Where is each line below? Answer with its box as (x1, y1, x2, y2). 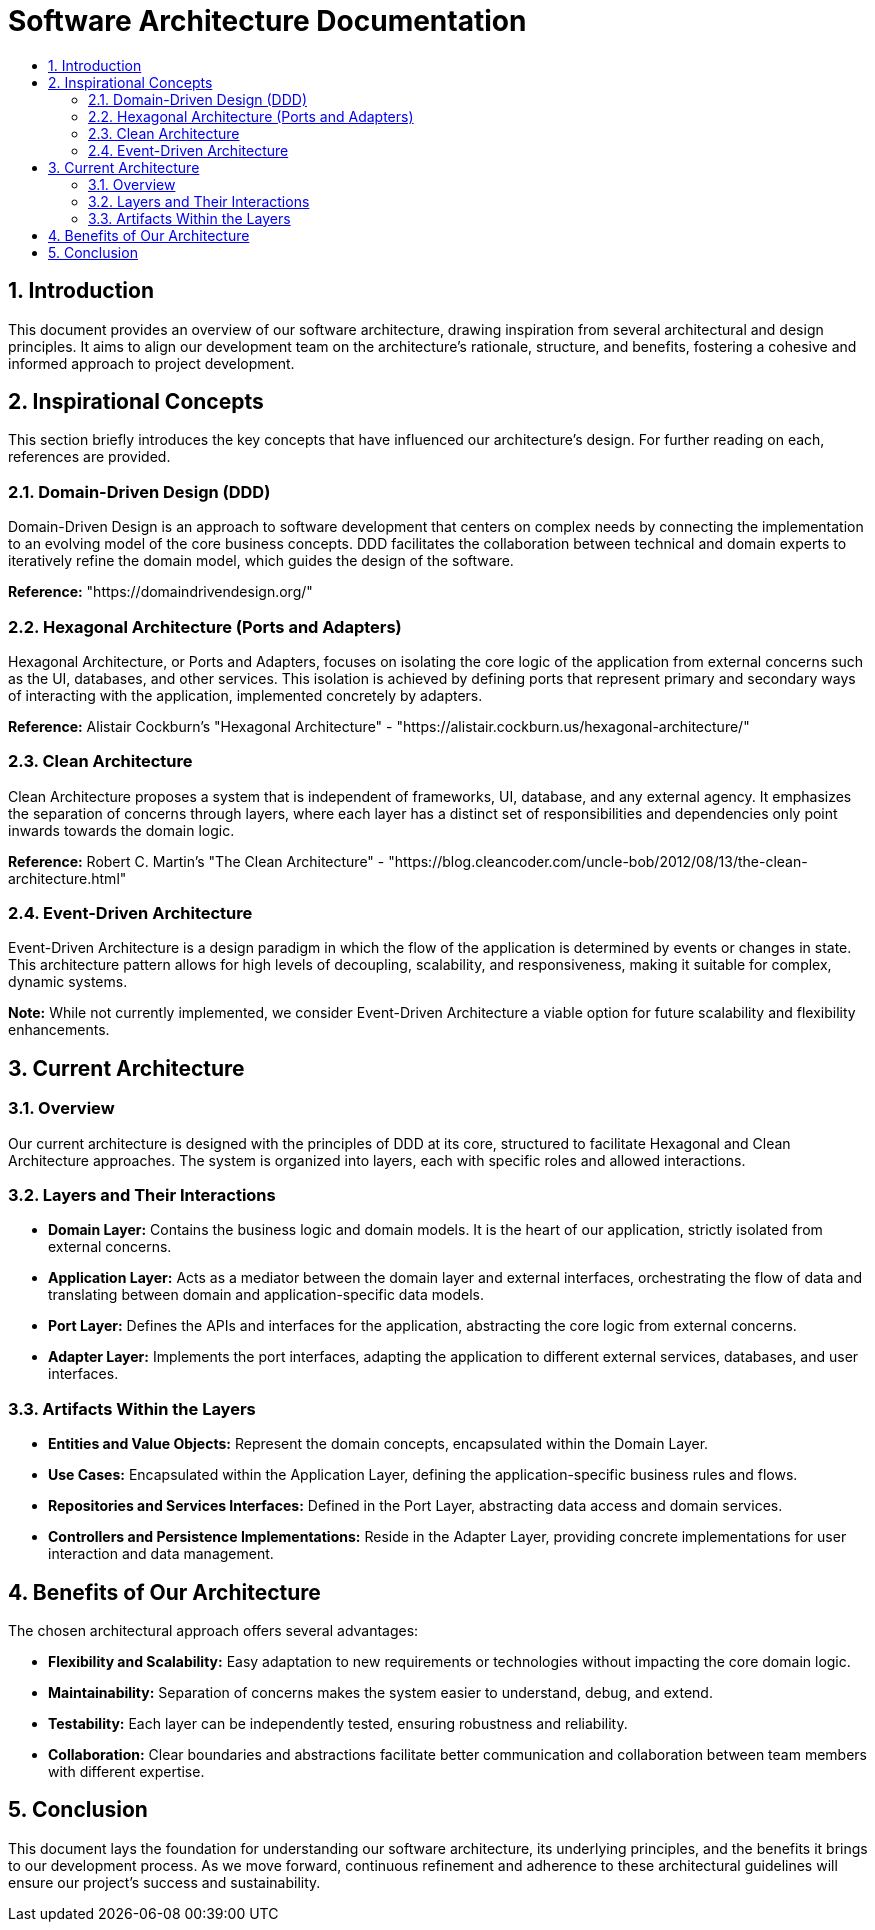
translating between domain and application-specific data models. (48, 1286, 484, 1304)
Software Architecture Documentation (8, 4, 527, 38)
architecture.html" (8, 869, 127, 887)
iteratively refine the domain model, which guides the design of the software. (8, 552, 514, 570)
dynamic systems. (8, 973, 128, 991)
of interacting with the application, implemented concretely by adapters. (8, 686, 483, 704)
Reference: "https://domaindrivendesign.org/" (8, 583, 313, 601)
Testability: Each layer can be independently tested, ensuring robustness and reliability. (48, 1715, 628, 1732)
